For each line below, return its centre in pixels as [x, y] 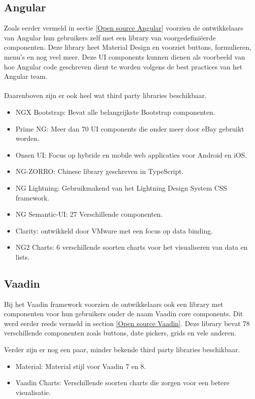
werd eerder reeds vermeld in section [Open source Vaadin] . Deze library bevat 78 [127, 323]
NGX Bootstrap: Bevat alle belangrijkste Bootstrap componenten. [115, 112]
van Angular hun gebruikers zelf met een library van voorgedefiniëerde [110, 37]
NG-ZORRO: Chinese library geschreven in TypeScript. [99, 171]
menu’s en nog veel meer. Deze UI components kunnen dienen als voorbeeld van [125, 56]
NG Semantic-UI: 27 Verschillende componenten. [89, 214]
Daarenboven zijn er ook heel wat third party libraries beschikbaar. [105, 95]
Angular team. [26, 76]
